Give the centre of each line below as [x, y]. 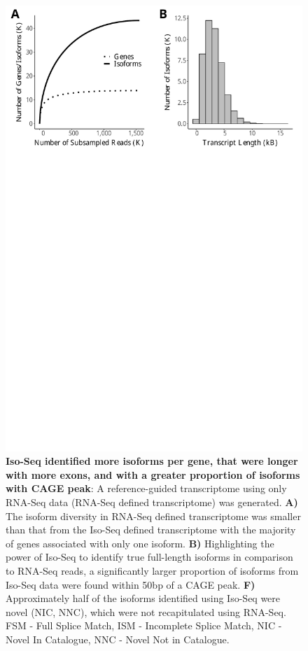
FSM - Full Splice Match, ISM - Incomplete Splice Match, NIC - [144, 625]
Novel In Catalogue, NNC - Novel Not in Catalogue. [118, 639]
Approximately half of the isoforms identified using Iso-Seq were [143, 598]
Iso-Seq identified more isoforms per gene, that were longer [152, 461]
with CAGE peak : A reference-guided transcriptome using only [146, 488]
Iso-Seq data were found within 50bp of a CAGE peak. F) [131, 584]
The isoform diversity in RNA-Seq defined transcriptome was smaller [153, 516]
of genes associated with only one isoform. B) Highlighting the [140, 543]
